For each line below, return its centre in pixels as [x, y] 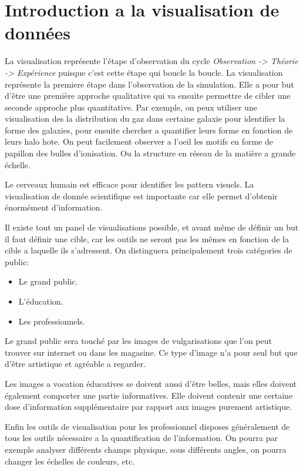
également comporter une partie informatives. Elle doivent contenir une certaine [149, 395]
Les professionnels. [52, 321]
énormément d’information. [54, 207]
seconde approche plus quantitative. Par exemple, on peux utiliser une [131, 107]
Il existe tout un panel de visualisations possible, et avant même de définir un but [152, 227]
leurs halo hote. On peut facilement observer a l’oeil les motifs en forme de [139, 141]
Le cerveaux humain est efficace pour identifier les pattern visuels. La [129, 184]
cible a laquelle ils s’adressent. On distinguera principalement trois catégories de [149, 250]
